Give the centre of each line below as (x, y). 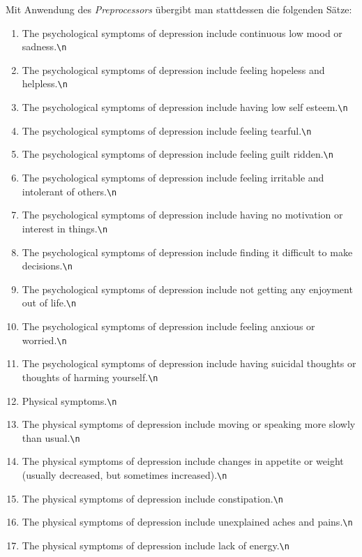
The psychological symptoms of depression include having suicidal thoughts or (189, 363)
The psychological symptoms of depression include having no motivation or (182, 215)
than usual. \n (51, 437)
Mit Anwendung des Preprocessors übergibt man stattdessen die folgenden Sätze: (179, 9)
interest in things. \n (65, 228)
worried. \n (44, 340)
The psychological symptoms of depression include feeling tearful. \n (167, 130)
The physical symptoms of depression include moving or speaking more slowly (189, 424)
